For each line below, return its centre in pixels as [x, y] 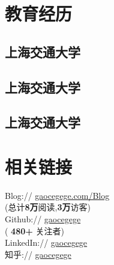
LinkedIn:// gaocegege [46, 242]
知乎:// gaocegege [38, 254]
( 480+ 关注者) [34, 230]
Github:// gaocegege [43, 219]
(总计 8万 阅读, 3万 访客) [48, 207]
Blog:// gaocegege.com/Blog [57, 195]
